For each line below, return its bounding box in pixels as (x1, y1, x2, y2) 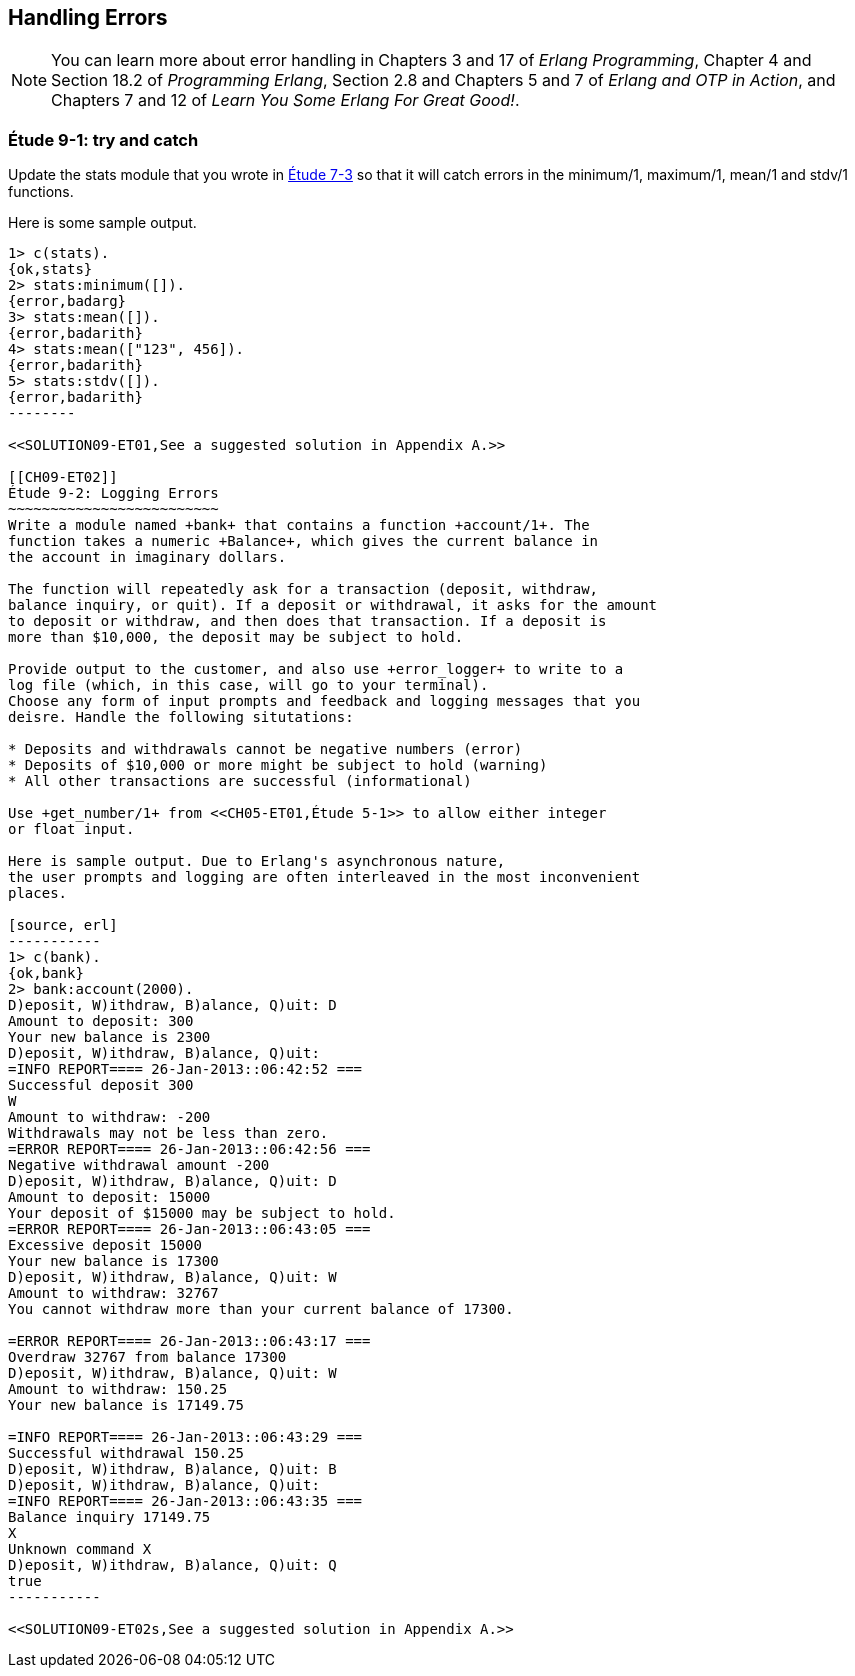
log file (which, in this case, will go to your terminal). (8, 677, 489, 694)
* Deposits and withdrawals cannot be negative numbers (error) (8, 741, 523, 758)
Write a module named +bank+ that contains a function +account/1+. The (8, 517, 590, 534)
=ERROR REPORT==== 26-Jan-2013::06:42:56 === (8, 1141, 371, 1158)
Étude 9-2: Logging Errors (8, 485, 219, 502)
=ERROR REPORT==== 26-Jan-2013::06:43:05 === (8, 1221, 371, 1238)
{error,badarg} (8, 293, 127, 310)
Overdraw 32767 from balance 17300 (8, 1349, 287, 1366)
